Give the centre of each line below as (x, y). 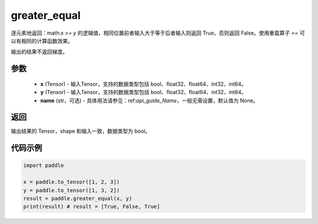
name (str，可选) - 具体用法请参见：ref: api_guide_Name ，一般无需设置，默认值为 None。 (149, 101)
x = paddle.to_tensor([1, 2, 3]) (72, 182)
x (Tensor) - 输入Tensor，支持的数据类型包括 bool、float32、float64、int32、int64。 (143, 84)
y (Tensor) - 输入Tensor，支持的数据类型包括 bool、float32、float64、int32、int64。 (143, 92)
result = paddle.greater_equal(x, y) (78, 198)
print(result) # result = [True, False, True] (92, 207)
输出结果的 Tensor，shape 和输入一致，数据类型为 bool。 (81, 131)
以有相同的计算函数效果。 (42, 41)
